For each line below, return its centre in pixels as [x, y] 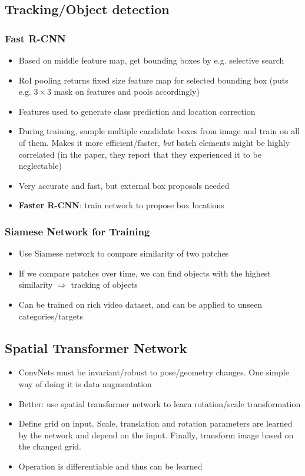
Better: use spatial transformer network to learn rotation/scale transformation [160, 403]
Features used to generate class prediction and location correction [137, 111]
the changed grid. [50, 446]
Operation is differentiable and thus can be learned [110, 466]
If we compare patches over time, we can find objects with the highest [145, 273]
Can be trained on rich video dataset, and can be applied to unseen [140, 304]
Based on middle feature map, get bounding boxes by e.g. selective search [151, 60]
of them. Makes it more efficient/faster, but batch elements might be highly [154, 142]
